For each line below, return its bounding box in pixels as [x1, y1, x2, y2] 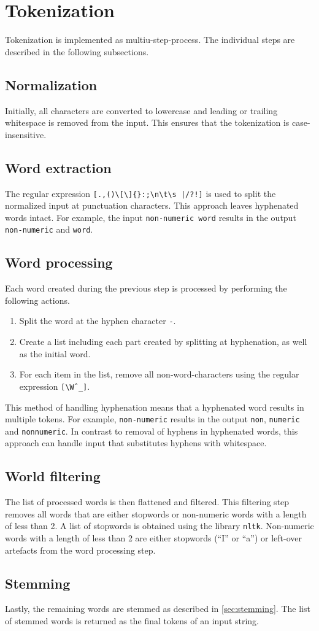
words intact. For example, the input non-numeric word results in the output [5, 211, 296, 223]
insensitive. [5, 128, 47, 141]
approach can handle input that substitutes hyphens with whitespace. [5, 436, 267, 449]
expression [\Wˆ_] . [19, 379, 90, 392]
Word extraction [5, 158, 112, 177]
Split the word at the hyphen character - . [19, 314, 176, 327]
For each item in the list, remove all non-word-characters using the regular [19, 368, 299, 381]
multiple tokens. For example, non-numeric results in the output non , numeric [5, 412, 300, 425]
